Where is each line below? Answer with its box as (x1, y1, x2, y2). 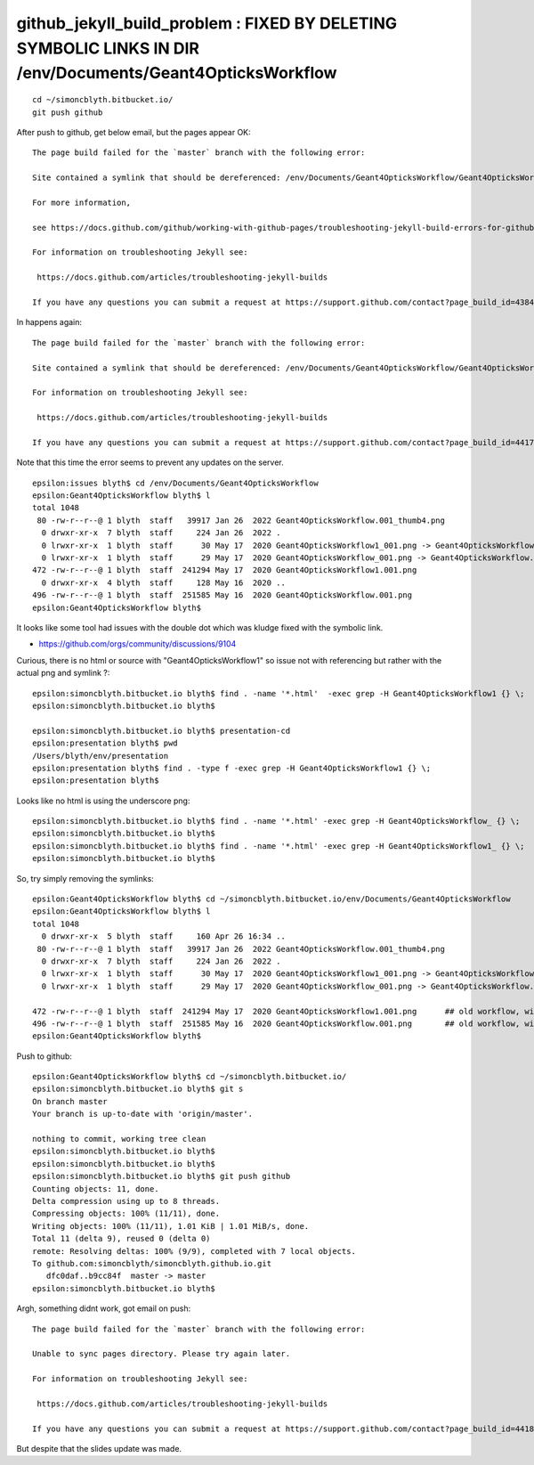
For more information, (32, 197, 132, 208)
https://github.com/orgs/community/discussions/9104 (38, 639, 237, 649)
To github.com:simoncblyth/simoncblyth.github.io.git (32, 1258, 271, 1268)
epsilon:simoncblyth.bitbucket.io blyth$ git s (32, 1084, 244, 1095)
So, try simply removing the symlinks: (16, 873, 155, 883)
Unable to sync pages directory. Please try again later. (32, 1349, 291, 1359)
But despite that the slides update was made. (16, 1444, 182, 1454)
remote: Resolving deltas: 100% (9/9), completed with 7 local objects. (32, 1246, 356, 1256)
